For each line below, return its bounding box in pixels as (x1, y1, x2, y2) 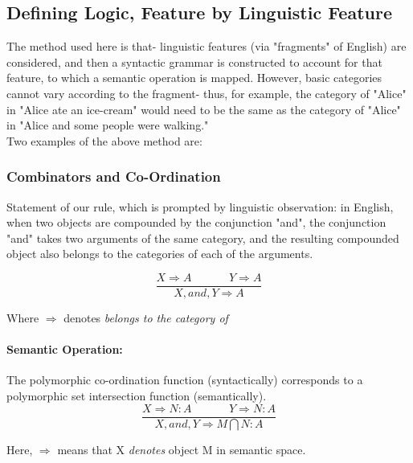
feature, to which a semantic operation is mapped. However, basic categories (6, 69, 382, 86)
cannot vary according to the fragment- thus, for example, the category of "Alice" (6, 84, 407, 101)
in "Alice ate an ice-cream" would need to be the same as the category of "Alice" (6, 100, 401, 117)
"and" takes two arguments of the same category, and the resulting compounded (6, 229, 399, 246)
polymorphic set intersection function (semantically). (6, 387, 267, 404)
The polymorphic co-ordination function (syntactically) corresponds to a (6, 371, 363, 388)
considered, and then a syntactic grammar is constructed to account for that (6, 53, 382, 70)
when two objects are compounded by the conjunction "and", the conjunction (6, 214, 386, 231)
